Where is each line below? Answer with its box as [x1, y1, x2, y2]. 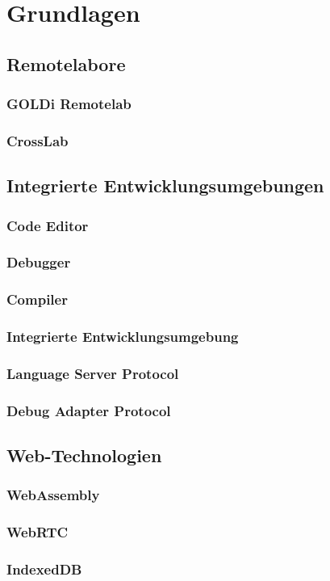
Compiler [6, 289, 68, 309]
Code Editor [6, 215, 89, 235]
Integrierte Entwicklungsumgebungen [6, 173, 324, 198]
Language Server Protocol [6, 363, 179, 383]
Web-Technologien [6, 443, 162, 468]
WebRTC [6, 522, 69, 542]
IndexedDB [6, 559, 82, 579]
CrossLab [6, 130, 69, 150]
